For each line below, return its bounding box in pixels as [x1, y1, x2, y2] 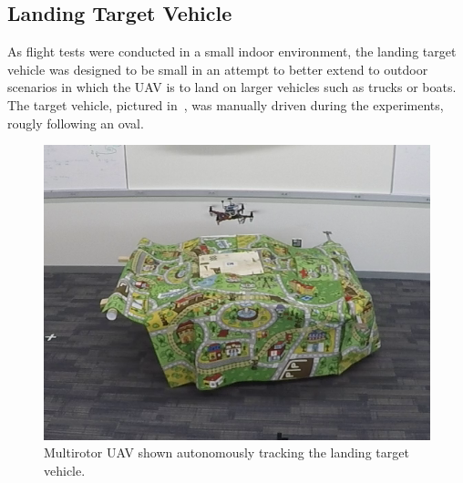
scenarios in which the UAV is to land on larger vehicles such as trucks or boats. [7, 77, 457, 97]
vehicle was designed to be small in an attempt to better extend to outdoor [7, 59, 428, 78]
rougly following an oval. [7, 113, 144, 132]
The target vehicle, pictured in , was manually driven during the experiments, [7, 95, 444, 114]
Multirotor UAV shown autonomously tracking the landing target [44, 443, 409, 462]
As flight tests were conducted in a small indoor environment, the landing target [7, 42, 457, 61]
